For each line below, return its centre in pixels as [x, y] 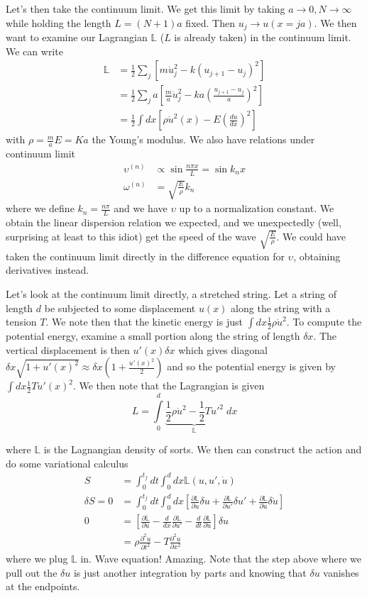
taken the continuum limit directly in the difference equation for [145, 256]
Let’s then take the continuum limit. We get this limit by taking [146, 9]
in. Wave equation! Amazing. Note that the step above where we [221, 559]
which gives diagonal [223, 349]
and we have [141, 208]
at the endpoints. [43, 586]
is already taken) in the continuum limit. [263, 37]
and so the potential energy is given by [251, 366]
